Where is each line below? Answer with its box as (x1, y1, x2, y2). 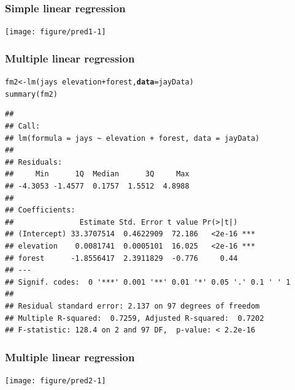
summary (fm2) (5, 89, 58, 99)
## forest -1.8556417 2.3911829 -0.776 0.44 (5, 253, 238, 263)
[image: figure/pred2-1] (5, 376, 106, 385)
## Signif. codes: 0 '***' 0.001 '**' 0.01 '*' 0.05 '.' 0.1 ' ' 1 (5, 277, 291, 287)
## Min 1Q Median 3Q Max (5, 170, 190, 179)
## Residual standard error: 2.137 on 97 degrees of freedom (5, 301, 260, 310)
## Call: (5, 122, 40, 130)
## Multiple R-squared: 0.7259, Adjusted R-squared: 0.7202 (5, 313, 264, 323)
